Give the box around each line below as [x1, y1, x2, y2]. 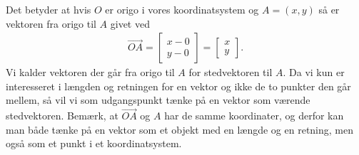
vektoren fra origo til [6, 16, 96, 31]
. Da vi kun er [283, 65, 345, 80]
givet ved [110, 16, 150, 31]
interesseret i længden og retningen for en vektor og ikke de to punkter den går [6, 78, 351, 93]
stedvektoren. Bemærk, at [6, 108, 118, 123]
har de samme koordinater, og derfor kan [164, 108, 344, 123]
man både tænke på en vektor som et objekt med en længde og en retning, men [6, 122, 354, 137]
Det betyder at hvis [6, 2, 91, 16]
